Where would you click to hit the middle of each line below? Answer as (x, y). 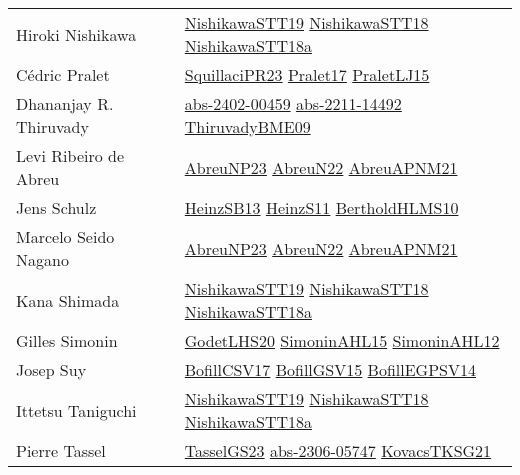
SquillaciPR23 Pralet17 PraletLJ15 (307, 74)
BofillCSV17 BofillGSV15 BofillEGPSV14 (330, 369)
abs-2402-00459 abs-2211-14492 (293, 103)
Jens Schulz (56, 207)
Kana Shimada (68, 300)
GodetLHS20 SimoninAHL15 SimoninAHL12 (342, 340)
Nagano (42, 259)
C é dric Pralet (63, 74)
